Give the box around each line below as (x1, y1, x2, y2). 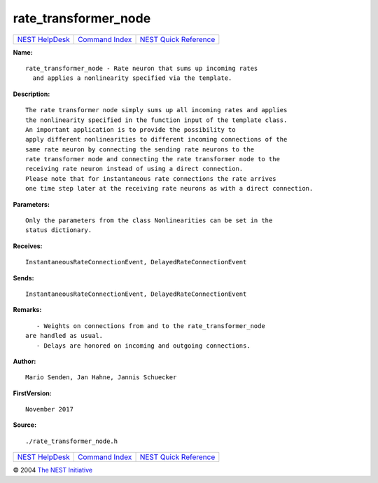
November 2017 (25, 405, 73, 414)
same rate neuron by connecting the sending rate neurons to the (25, 145, 255, 154)
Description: (13, 90, 50, 98)
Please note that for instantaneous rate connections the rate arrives (25, 175, 276, 182)
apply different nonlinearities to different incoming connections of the (25, 135, 288, 144)
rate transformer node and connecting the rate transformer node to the (25, 155, 280, 163)
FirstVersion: (13, 389, 52, 397)
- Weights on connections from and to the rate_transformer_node (36, 322, 265, 329)
